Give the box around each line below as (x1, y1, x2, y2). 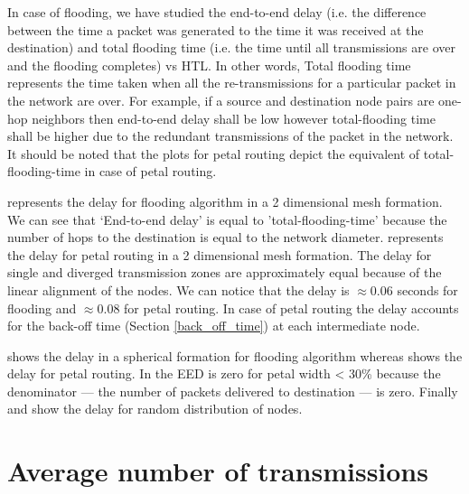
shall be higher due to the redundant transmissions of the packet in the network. (7, 126, 454, 145)
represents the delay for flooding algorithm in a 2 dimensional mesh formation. (7, 191, 443, 210)
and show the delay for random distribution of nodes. (7, 399, 303, 418)
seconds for (397, 280, 458, 299)
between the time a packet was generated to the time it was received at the (7, 20, 424, 39)
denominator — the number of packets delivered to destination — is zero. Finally (7, 381, 458, 400)
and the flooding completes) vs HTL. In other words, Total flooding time (7, 55, 411, 74)
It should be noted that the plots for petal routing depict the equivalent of (7, 144, 420, 163)
